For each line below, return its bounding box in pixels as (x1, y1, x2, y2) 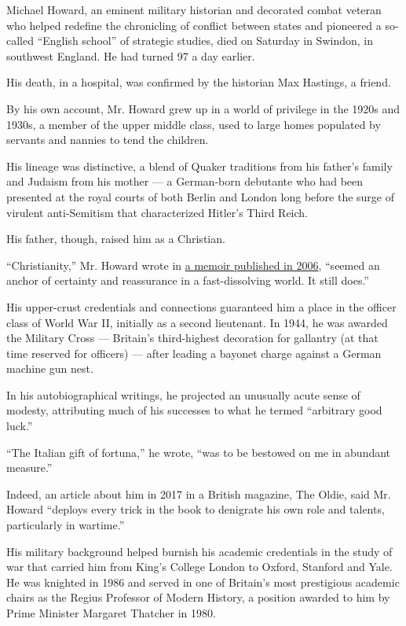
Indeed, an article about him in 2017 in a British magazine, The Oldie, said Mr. (6, 485, 391, 502)
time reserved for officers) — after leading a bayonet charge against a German (6, 344, 382, 361)
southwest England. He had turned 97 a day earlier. (6, 47, 255, 64)
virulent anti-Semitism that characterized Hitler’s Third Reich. (6, 204, 308, 220)
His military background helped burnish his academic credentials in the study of (6, 543, 393, 559)
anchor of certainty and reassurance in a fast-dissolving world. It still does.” (6, 272, 369, 289)
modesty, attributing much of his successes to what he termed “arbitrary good (6, 402, 382, 418)
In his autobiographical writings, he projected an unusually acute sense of (6, 386, 360, 403)
